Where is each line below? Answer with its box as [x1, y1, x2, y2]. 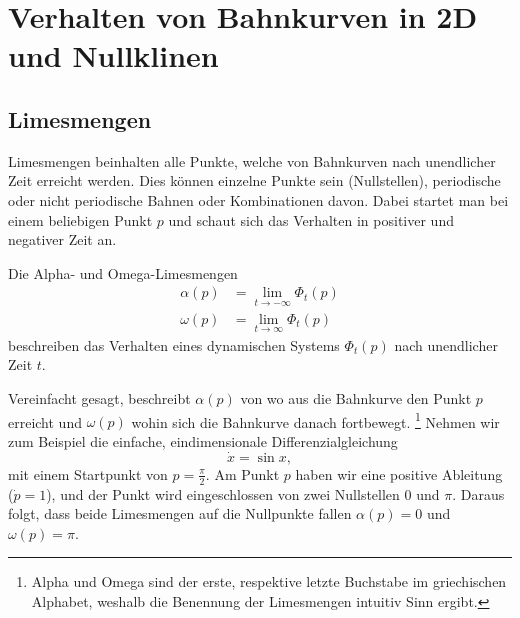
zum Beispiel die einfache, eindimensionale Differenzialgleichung [8, 430, 398, 451]
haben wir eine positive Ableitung [295, 463, 503, 484]
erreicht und [8, 411, 82, 432]
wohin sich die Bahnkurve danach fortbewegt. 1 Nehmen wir [131, 408, 500, 432]
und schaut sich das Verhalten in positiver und [168, 209, 454, 230]
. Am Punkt [205, 463, 280, 484]
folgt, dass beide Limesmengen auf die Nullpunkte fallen [8, 503, 352, 524]
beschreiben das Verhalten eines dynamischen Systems [8, 334, 340, 355]
